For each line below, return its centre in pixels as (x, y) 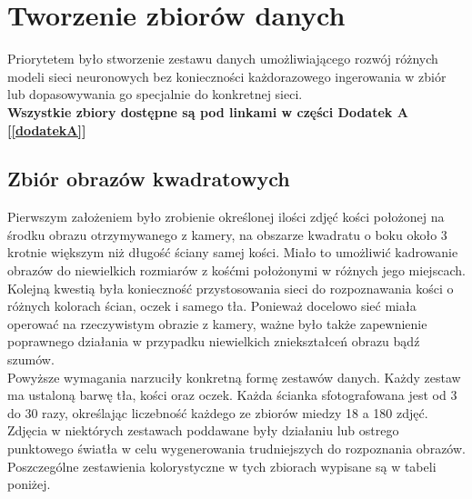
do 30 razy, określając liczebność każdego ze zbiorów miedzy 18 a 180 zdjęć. (218, 412)
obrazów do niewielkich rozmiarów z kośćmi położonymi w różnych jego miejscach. (236, 270)
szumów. (31, 359)
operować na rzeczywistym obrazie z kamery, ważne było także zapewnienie (217, 323)
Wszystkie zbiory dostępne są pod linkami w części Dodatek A (208, 111)
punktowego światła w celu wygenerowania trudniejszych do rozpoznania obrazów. (236, 449)
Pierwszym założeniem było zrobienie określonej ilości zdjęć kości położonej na (226, 217)
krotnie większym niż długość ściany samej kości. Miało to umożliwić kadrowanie (233, 252)
